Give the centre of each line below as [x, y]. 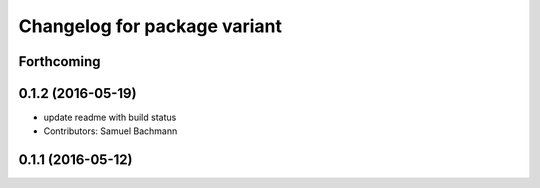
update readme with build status [110, 117]
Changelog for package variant [150, 26]
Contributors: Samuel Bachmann [110, 131]
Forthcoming [59, 61]
